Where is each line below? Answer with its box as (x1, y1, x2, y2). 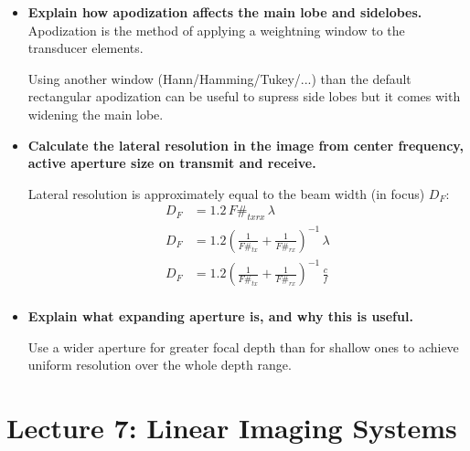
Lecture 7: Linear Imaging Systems (6, 409, 457, 446)
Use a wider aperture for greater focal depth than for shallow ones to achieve (27, 337, 459, 356)
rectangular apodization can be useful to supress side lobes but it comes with (27, 87, 461, 106)
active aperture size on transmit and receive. (27, 153, 316, 173)
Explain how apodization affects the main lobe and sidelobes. (27, 3, 422, 21)
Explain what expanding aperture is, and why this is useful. (27, 307, 413, 326)
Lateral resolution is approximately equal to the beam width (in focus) (27, 184, 425, 203)
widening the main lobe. (27, 104, 164, 123)
